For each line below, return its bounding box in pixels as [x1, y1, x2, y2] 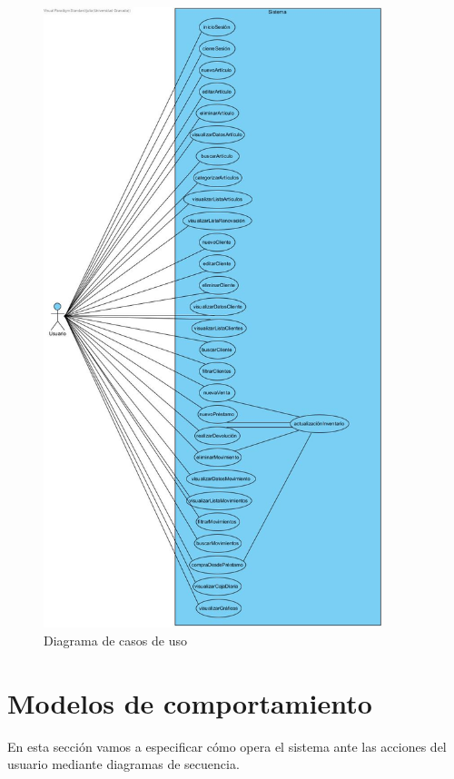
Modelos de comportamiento [7, 684, 372, 721]
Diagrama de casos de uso [44, 631, 187, 650]
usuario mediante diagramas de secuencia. [7, 754, 240, 774]
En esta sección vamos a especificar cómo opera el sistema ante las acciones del [7, 736, 447, 755]
